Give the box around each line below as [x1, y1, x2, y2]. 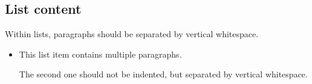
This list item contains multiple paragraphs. [19, 47, 182, 60]
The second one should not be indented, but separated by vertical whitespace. [19, 68, 308, 80]
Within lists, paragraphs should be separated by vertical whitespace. [5, 28, 259, 40]
